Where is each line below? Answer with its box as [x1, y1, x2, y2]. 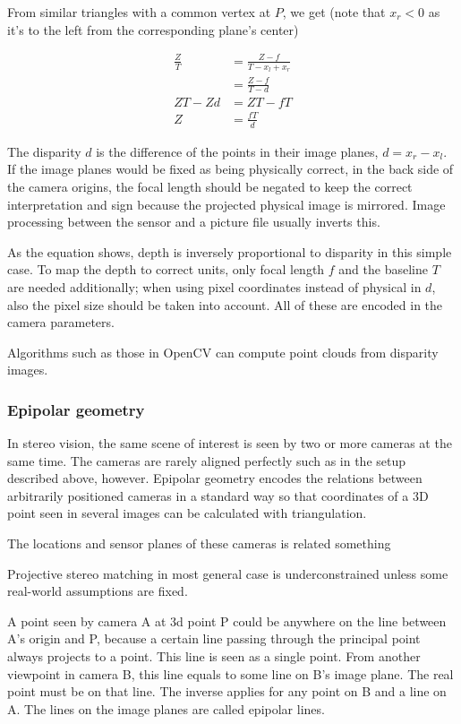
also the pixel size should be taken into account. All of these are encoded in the [7, 295, 443, 314]
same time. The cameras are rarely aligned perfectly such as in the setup [7, 451, 406, 470]
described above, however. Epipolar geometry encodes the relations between [7, 469, 423, 487]
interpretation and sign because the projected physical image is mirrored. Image [7, 194, 446, 213]
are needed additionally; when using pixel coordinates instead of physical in [7, 277, 422, 296]
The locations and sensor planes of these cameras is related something [7, 534, 391, 553]
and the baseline [338, 260, 428, 279]
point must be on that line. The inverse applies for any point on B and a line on [7, 682, 447, 701]
